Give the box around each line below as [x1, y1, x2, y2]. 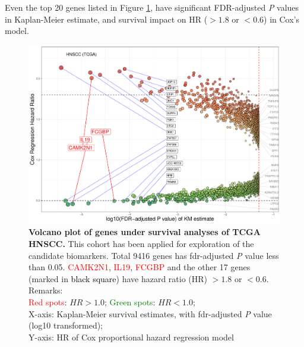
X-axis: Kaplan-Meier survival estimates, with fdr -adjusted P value [28, 307, 272, 320]
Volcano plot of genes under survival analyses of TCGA [28, 226, 261, 238]
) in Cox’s [264, 12, 300, 25]
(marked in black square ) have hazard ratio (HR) [28, 272, 208, 285]
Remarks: [28, 284, 63, 296]
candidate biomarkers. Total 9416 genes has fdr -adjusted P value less [28, 249, 279, 261]
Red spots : [28, 296, 67, 308]
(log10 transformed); [28, 319, 103, 332]
